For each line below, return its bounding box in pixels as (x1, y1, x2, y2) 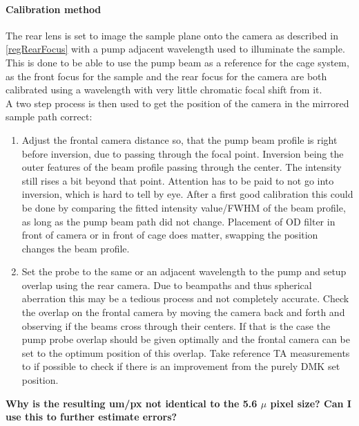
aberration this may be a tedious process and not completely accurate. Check (21, 291, 349, 306)
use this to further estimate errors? (6, 409, 177, 424)
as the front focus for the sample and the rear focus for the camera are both (6, 68, 327, 83)
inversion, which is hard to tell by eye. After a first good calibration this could (21, 187, 353, 201)
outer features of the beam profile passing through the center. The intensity (21, 160, 342, 174)
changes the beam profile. (21, 241, 130, 255)
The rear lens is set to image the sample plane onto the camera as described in (6, 28, 338, 42)
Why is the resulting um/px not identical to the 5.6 (6, 396, 258, 410)
